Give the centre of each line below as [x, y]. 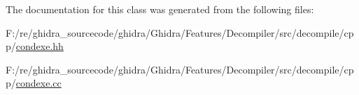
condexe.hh [40, 46]
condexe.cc [38, 83]
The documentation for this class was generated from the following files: [160, 9]
